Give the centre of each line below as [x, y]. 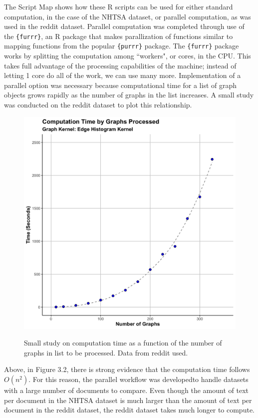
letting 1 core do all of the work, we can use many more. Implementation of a [123, 75]
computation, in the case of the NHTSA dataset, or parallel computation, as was [128, 16]
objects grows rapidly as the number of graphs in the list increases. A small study [129, 95]
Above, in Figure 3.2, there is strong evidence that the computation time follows [127, 369]
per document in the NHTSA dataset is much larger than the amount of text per [128, 400]
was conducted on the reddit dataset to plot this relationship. [98, 105]
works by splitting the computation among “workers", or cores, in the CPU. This [128, 56]
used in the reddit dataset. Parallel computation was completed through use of [124, 26]
